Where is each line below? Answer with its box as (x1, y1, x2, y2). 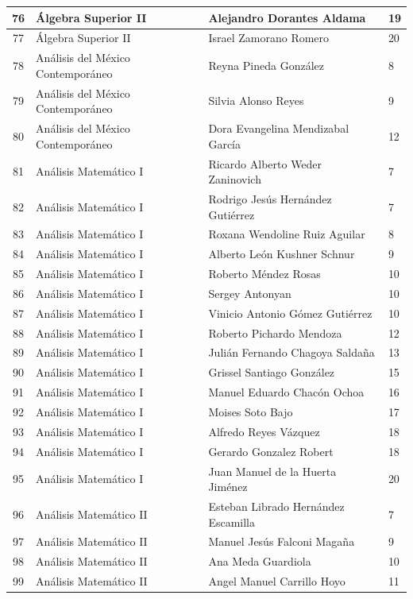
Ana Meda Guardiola (208, 553, 311, 570)
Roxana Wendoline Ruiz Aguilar (208, 226, 365, 242)
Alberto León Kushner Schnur (208, 245, 355, 262)
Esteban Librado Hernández (208, 497, 345, 514)
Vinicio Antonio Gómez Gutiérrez (208, 304, 372, 321)
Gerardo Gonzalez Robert (208, 442, 334, 459)
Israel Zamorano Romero (208, 29, 330, 46)
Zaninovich (208, 171, 261, 187)
